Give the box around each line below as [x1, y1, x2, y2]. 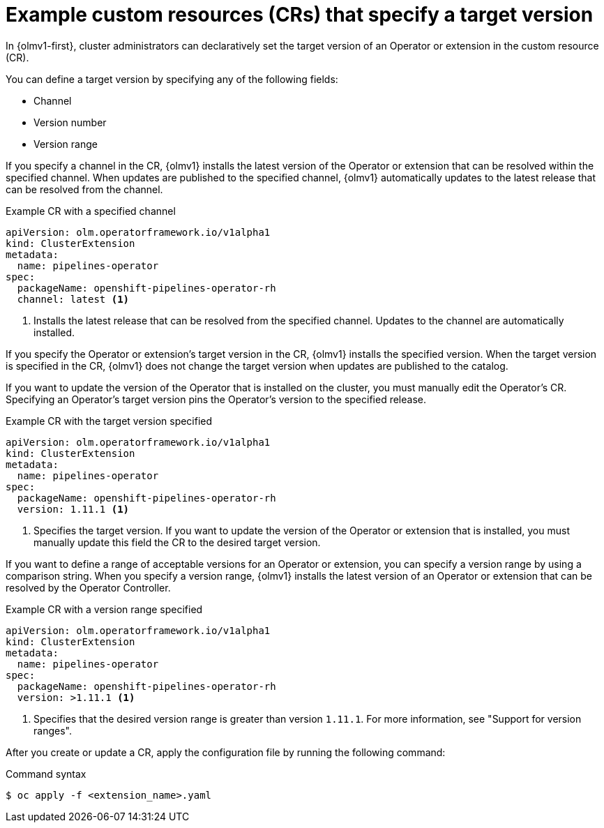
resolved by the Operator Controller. [6, 581, 171, 594]
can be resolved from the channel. [6, 183, 163, 195]
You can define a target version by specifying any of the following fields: [6, 73, 338, 85]
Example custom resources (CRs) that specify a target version [6, 3, 594, 27]
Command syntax [6, 767, 86, 780]
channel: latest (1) [17, 293, 130, 305]
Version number [33, 116, 107, 128]
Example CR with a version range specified [6, 603, 203, 615]
